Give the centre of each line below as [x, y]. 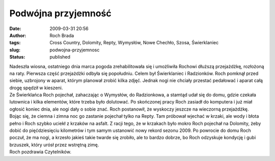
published [60, 57]
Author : [18, 35]
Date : [15, 29]
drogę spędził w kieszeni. [36, 88]
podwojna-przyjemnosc [75, 50]
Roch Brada [62, 35]
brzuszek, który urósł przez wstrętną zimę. [54, 145]
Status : [17, 57]
